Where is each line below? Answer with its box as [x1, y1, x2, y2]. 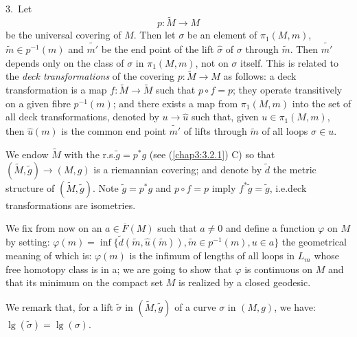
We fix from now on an [5, 221, 102, 235]
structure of [5, 180, 55, 195]
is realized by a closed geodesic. [178, 275, 311, 290]
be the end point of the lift [101, 42, 214, 56]
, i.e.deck [269, 180, 307, 195]
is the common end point [61, 124, 166, 138]
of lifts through [183, 124, 247, 138]
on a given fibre [5, 96, 71, 110]
